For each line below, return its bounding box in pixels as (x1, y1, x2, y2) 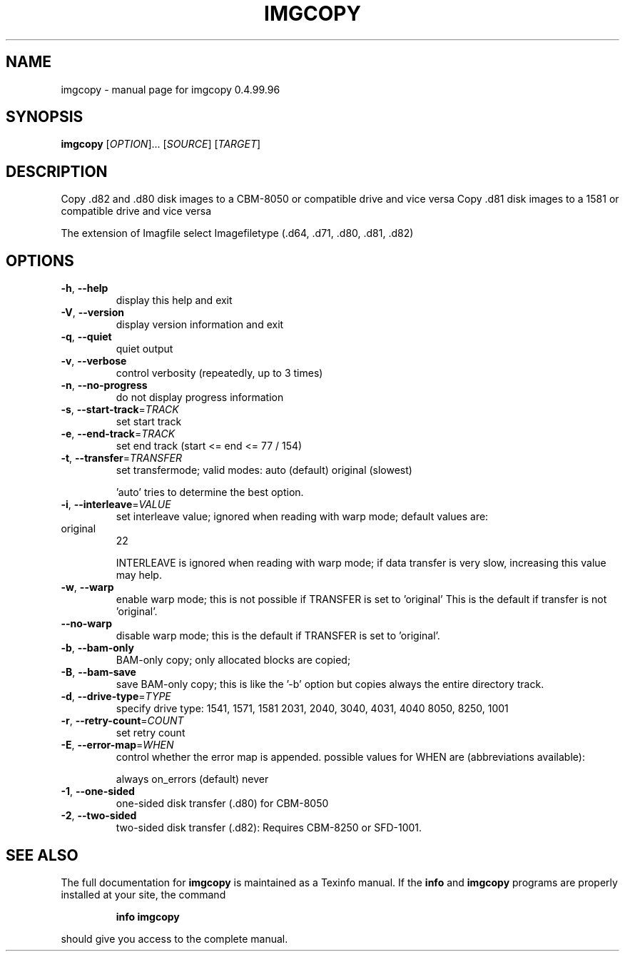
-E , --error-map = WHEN (61, 739, 174, 751)
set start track (116, 415, 182, 428)
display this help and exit (116, 294, 233, 307)
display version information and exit (116, 318, 284, 331)
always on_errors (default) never (116, 773, 269, 786)
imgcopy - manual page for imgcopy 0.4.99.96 (61, 83, 280, 96)
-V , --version (61, 306, 124, 319)
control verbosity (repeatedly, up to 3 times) (116, 367, 323, 380)
